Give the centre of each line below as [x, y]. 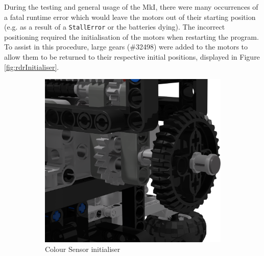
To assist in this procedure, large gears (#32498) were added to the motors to [126, 47]
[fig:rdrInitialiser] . [32, 67]
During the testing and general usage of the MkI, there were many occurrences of [131, 7]
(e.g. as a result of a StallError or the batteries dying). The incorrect [115, 27]
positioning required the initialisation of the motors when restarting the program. [131, 36]
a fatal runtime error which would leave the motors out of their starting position [130, 17]
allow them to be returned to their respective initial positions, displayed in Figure [132, 57]
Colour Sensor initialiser [83, 249]
